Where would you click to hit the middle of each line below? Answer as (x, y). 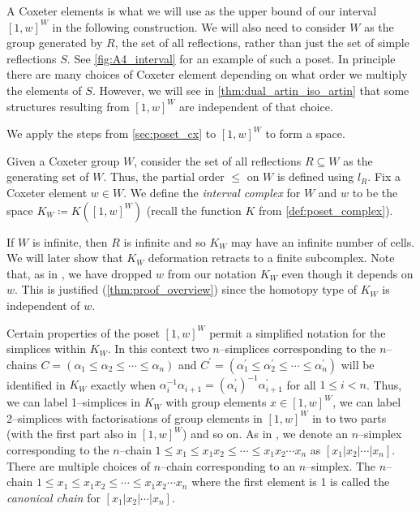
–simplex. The (341, 465)
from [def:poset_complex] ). (326, 210)
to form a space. (305, 133)
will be (358, 364)
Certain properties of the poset (83, 332)
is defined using (315, 176)
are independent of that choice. (256, 106)
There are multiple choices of (79, 465)
